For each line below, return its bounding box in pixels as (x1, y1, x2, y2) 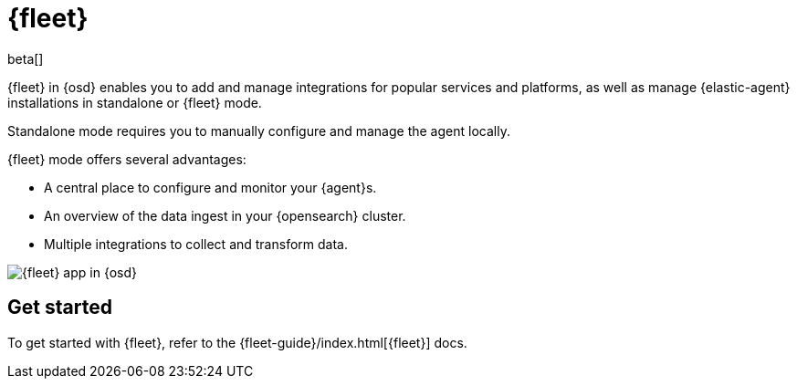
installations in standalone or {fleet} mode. (7, 94, 262, 110)
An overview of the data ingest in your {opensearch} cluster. (44, 207, 406, 224)
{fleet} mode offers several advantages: (7, 151, 246, 167)
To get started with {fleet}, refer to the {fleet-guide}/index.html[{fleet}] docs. (7, 334, 467, 350)
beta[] (7, 50, 44, 67)
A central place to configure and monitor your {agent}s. (44, 179, 377, 195)
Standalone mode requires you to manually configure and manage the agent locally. (7, 122, 510, 139)
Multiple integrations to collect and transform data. (44, 235, 348, 252)
